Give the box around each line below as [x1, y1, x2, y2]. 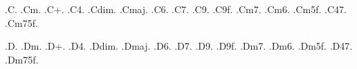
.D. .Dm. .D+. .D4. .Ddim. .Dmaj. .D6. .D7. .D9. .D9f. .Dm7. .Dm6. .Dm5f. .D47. [5, 39, 353, 53]
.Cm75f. [5, 15, 38, 30]
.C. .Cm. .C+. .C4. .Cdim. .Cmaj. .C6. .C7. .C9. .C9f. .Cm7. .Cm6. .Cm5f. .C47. [5, 2, 347, 16]
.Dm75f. [5, 52, 39, 66]
